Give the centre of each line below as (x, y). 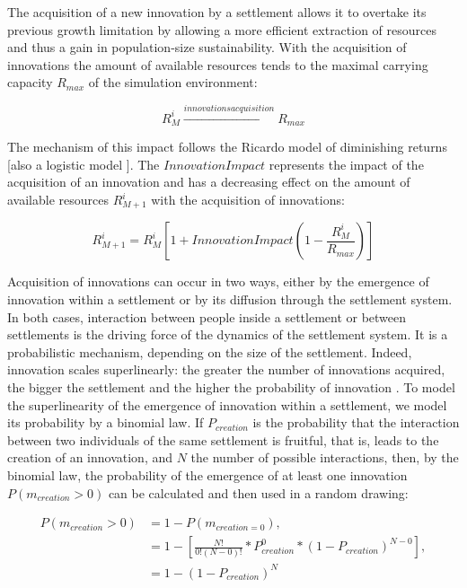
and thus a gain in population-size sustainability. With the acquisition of (207, 47)
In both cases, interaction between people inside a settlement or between (207, 316)
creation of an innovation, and (90, 457)
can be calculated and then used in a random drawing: (258, 492)
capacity (30, 82)
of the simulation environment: (173, 82)
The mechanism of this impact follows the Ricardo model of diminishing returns (227, 147)
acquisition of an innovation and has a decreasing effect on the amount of (209, 182)
